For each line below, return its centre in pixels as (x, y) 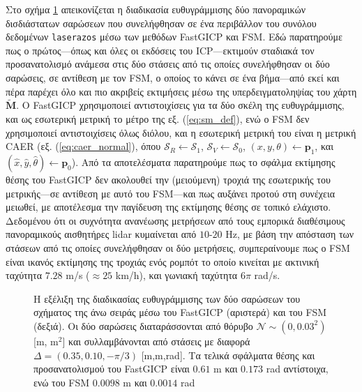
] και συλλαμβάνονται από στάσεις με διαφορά (156, 341)
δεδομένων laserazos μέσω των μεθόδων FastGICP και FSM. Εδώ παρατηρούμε (174, 37)
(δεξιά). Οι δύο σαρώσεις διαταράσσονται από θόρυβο (143, 325)
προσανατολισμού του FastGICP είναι (112, 369)
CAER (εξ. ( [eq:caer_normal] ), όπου (83, 146)
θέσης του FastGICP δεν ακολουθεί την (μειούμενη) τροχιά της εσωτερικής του (168, 180)
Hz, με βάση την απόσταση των (290, 234)
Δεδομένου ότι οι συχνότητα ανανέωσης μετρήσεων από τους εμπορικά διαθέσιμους (175, 220)
